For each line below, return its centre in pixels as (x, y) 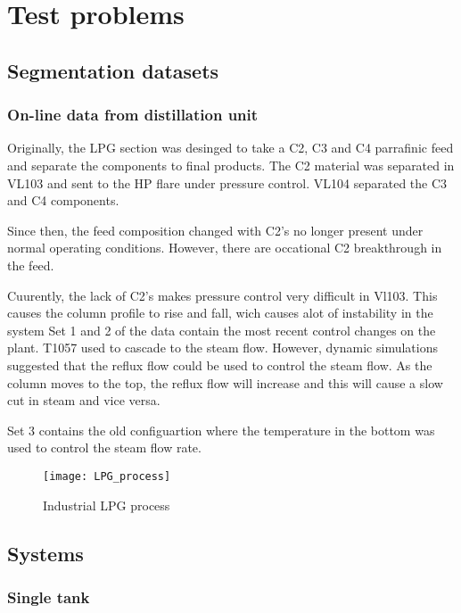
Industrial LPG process (107, 505)
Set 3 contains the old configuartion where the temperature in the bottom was (221, 430)
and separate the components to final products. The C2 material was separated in (231, 165)
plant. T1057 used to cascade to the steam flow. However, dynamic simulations (222, 348)
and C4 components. (63, 200)
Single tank (49, 596)
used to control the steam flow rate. (104, 447)
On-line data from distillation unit (133, 115)
